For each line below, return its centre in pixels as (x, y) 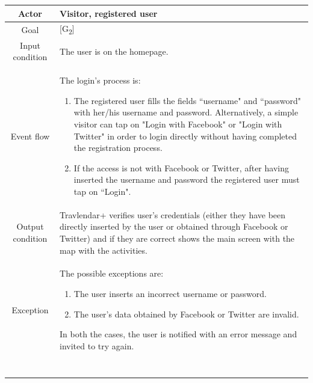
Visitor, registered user (109, 13)
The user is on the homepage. (114, 51)
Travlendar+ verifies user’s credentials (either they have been (173, 214)
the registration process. (118, 148)
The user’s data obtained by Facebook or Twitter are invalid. (186, 314)
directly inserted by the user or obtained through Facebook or (174, 226)
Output (30, 226)
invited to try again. (97, 345)
